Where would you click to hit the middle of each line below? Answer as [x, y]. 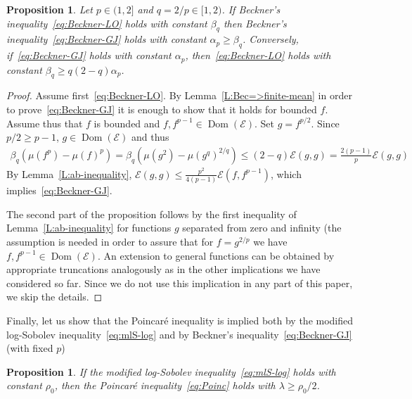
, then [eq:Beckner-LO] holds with [258, 55]
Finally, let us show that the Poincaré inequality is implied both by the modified [180, 320]
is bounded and [127, 123]
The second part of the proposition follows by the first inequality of [152, 214]
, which [286, 173]
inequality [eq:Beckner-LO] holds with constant [107, 23]
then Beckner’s [255, 23]
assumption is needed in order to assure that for [110, 241]
